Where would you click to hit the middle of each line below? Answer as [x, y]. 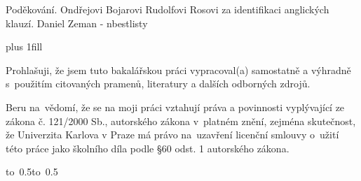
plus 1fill [24, 46]
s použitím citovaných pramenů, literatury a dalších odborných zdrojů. [158, 84]
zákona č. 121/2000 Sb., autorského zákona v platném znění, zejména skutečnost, [181, 121]
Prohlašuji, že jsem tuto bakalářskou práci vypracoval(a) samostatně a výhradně [178, 70]
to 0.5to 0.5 [32, 172]
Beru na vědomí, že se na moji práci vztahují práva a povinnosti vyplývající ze [175, 107]
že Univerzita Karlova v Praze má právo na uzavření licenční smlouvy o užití [172, 135]
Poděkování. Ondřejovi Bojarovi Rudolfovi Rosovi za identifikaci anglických [168, 9]
